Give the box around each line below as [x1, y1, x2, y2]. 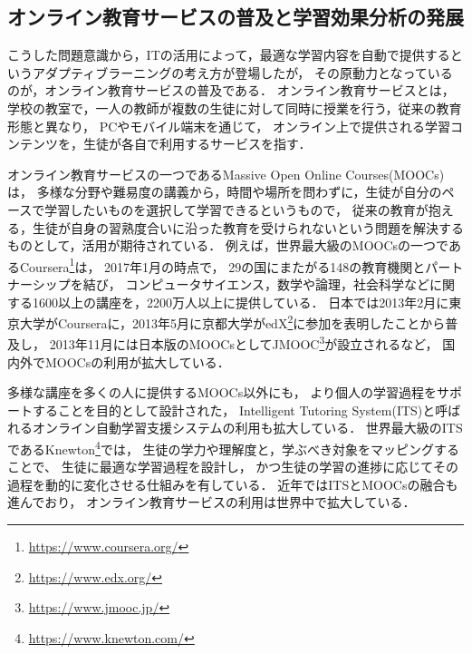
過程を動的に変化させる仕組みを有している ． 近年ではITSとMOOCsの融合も [7, 474, 458, 493]
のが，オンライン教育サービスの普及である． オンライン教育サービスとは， [7, 81, 455, 100]
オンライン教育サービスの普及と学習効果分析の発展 [7, 3, 464, 31]
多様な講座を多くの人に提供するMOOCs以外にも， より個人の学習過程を [7, 383, 438, 402]
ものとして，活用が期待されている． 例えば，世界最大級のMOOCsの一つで [7, 236, 448, 255]
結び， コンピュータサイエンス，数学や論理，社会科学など [82, 274, 429, 293]
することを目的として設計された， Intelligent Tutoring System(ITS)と [32, 400, 436, 419]
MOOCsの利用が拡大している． [44, 352, 230, 371]
